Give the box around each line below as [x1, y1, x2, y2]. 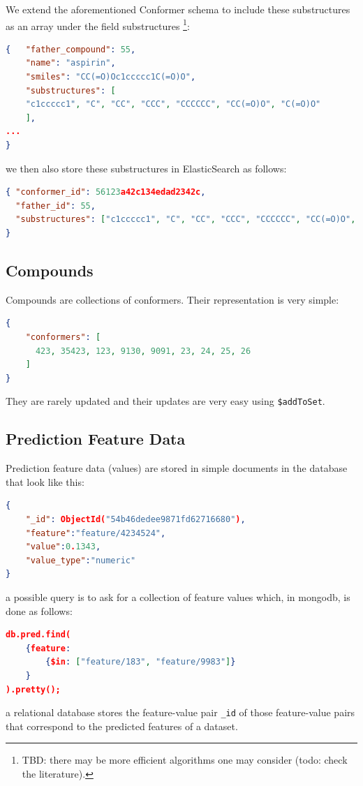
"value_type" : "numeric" [25, 555, 136, 565]
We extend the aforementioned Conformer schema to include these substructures [6, 2, 350, 16]
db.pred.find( [6, 630, 71, 640]
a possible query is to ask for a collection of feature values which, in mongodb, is [6, 589, 350, 604]
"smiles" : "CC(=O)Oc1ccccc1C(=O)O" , [25, 72, 196, 82]
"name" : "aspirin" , [25, 58, 116, 68]
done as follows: [6, 603, 73, 618]
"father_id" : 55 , [15, 200, 96, 211]
